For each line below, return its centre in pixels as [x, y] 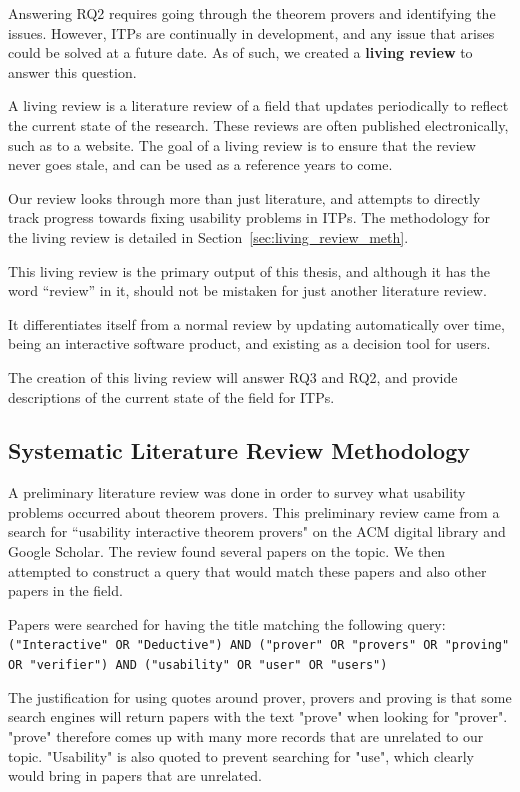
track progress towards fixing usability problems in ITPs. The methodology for [249, 217]
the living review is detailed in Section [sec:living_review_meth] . [208, 236]
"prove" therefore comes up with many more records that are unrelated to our [246, 735]
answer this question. [72, 71]
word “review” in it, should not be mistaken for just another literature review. [247, 290]
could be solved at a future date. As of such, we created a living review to [240, 52]
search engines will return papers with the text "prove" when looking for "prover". [258, 716]
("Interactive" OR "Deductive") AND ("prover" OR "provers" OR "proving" [259, 645]
